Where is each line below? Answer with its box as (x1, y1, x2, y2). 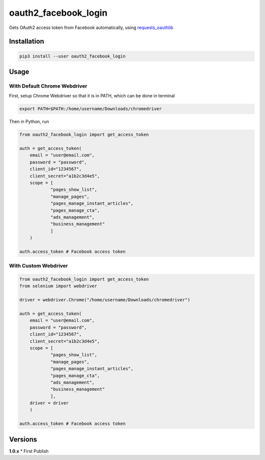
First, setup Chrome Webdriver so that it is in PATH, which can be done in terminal (9, 93, 175, 99)
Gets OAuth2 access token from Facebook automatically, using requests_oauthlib (9, 25, 174, 30)
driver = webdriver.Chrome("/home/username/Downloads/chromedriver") (19, 297, 190, 303)
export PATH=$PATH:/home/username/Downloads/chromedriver (19, 106, 162, 112)
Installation (9, 37, 44, 46)
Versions (9, 435, 37, 443)
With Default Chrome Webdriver (9, 83, 88, 89)
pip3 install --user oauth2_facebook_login (19, 53, 126, 59)
